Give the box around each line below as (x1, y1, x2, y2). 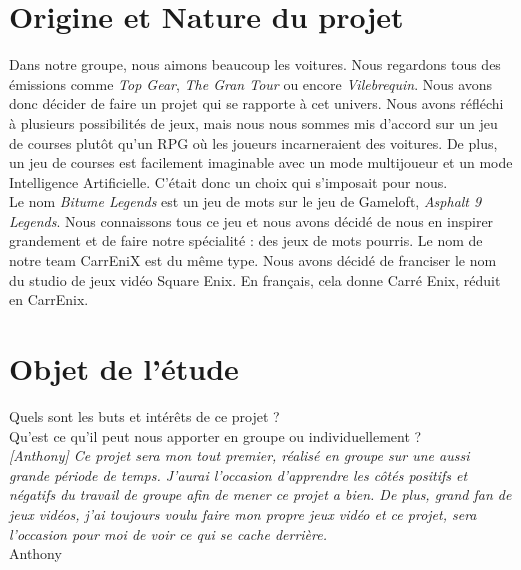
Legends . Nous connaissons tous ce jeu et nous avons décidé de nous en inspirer (9, 210, 494, 231)
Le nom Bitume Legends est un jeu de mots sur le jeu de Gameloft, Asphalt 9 (9, 191, 482, 212)
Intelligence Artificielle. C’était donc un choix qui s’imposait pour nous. (9, 171, 448, 192)
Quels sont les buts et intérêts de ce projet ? (9, 405, 280, 426)
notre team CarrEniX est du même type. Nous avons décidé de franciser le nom (9, 250, 497, 271)
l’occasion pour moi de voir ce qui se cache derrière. (9, 523, 327, 544)
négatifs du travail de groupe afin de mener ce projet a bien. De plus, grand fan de (9, 484, 512, 505)
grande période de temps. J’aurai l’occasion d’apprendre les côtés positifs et (9, 464, 468, 485)
